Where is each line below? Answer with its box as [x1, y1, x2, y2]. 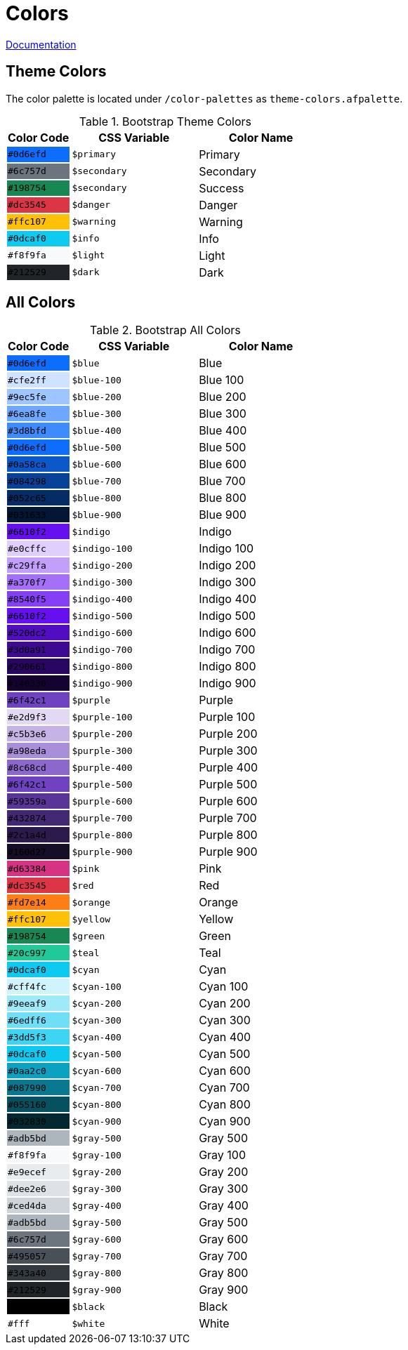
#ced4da [8, 1200, 46, 1211]
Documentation [6, 38, 77, 51]
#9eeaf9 [8, 998, 46, 1009]
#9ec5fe [8, 391, 46, 402]
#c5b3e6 [8, 728, 46, 739]
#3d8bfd [8, 425, 46, 436]
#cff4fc [8, 981, 46, 992]
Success [199, 180, 244, 195]
